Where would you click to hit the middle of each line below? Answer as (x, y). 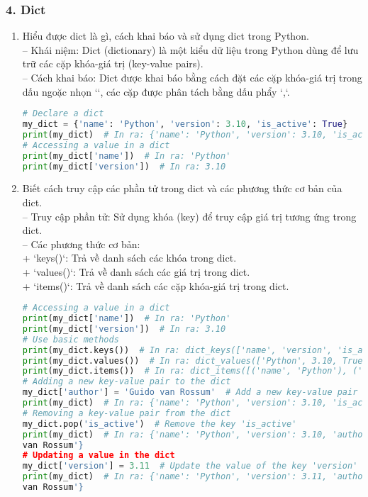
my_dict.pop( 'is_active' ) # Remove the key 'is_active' (160, 424)
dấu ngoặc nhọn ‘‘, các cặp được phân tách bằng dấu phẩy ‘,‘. (156, 91)
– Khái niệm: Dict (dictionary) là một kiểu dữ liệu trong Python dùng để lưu (190, 49)
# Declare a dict (63, 114)
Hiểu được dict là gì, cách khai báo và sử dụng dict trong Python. (166, 36)
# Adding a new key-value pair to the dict (127, 382)
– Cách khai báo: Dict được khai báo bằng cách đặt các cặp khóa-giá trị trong (192, 77)
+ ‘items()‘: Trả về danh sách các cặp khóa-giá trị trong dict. (156, 285)
